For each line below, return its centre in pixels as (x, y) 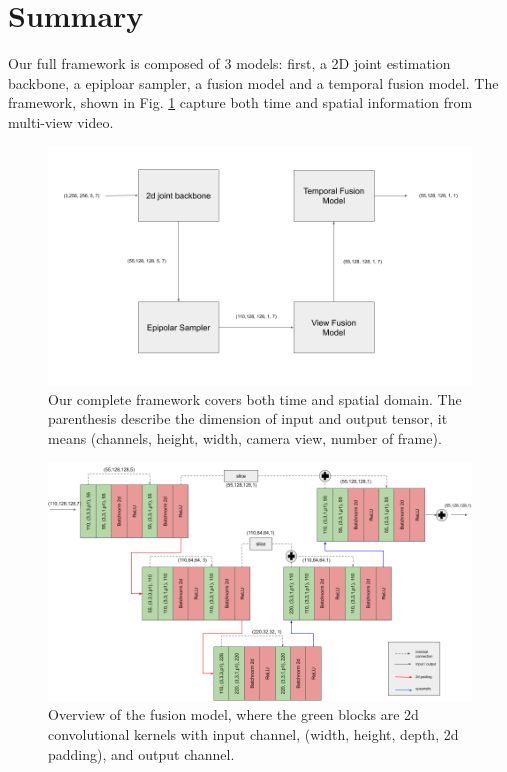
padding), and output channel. (141, 753)
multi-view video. (61, 121)
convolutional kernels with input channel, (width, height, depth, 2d (253, 734)
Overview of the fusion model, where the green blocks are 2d (233, 714)
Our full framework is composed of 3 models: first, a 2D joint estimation (229, 63)
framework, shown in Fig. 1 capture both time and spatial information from (240, 102)
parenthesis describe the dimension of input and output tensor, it (248, 418)
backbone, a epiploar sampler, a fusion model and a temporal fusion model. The (253, 82)
